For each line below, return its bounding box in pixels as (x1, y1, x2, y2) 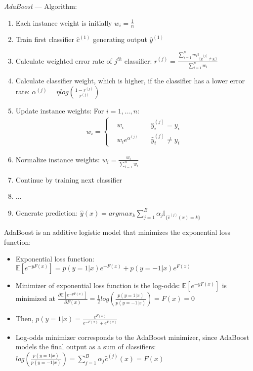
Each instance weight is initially (15, 17, 112, 28)
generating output (93, 34, 147, 44)
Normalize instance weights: (15, 154, 100, 164)
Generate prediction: (15, 207, 78, 218)
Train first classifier (15, 34, 74, 44)
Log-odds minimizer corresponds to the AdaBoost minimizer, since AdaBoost (15, 332, 250, 342)
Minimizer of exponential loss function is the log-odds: (15, 280, 180, 291)
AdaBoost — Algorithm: (4, 1, 77, 11)
